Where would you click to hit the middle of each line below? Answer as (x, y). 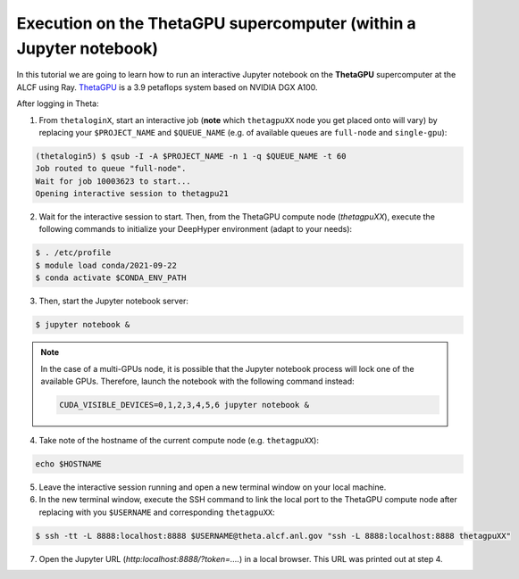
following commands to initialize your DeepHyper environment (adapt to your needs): (196, 229)
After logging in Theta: (58, 103)
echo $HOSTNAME (68, 463)
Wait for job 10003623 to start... (113, 181)
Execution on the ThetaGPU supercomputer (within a (217, 23)
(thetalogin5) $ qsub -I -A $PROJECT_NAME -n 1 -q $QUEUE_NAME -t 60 (191, 156)
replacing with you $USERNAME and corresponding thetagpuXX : (157, 512)
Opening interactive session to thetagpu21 (132, 194)
